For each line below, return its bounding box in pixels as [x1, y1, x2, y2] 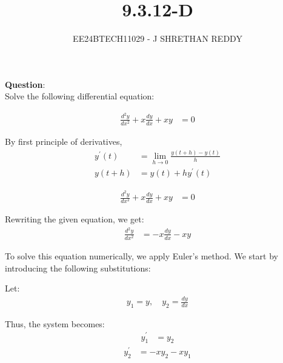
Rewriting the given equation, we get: [5, 213, 144, 225]
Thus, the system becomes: [5, 317, 105, 330]
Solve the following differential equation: [5, 90, 155, 102]
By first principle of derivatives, [5, 135, 122, 147]
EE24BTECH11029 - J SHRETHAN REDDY [73, 32, 242, 45]
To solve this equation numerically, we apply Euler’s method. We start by [5, 249, 278, 262]
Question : [5, 78, 45, 90]
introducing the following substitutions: [5, 261, 151, 274]
